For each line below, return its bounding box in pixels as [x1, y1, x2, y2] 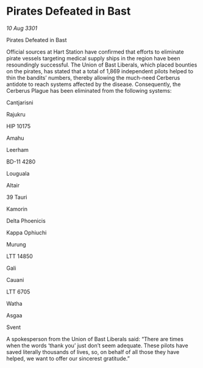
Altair [6, 181, 20, 189]
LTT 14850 [6, 252, 34, 260]
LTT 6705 [6, 288, 30, 295]
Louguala [6, 170, 30, 177]
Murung [6, 240, 26, 248]
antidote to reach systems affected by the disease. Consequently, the [6, 81, 181, 88]
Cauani [6, 276, 24, 283]
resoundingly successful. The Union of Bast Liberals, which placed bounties [6, 61, 198, 68]
